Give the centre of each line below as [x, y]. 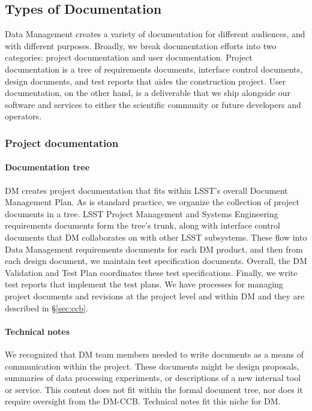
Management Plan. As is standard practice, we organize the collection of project [152, 202]
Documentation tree [47, 167]
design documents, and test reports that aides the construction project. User [145, 81]
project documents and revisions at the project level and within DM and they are [155, 295]
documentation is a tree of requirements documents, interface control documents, [154, 69]
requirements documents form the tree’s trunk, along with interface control [143, 225]
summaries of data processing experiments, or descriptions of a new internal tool [153, 378]
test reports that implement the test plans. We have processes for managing [144, 284]
